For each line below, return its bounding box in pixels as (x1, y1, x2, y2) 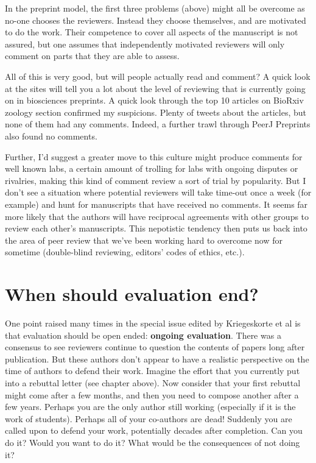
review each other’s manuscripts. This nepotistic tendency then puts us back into (5, 222, 307, 235)
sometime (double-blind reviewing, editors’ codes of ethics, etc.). (5, 246, 245, 258)
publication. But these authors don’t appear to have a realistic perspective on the (5, 352, 309, 365)
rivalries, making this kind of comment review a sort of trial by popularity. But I (5, 174, 306, 186)
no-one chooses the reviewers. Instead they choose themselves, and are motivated (5, 13, 306, 26)
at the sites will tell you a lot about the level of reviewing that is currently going (5, 82, 306, 94)
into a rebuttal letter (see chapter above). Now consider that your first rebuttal (5, 376, 301, 389)
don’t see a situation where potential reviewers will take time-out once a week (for (5, 186, 312, 199)
